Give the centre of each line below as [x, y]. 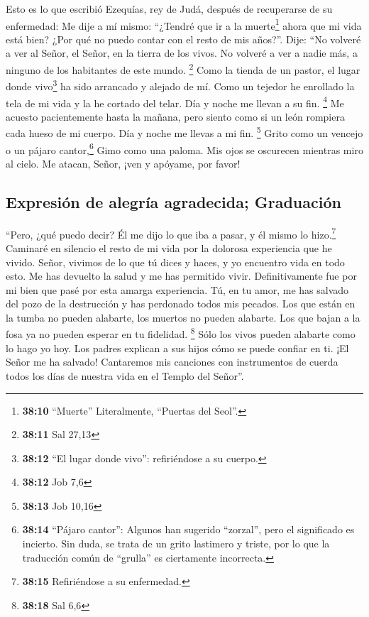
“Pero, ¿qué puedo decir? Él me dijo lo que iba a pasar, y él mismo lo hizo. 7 [171, 233]
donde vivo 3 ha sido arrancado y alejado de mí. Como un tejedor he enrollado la [180, 85]
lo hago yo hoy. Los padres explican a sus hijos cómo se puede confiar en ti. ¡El [177, 348]
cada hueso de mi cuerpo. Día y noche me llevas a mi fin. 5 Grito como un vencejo [184, 132]
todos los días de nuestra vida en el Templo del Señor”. [125, 375]
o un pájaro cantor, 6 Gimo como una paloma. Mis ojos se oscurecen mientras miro [184, 148]
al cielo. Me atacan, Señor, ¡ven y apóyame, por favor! [123, 163]
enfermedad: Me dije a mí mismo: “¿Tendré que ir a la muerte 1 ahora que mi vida [184, 24]
